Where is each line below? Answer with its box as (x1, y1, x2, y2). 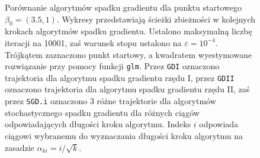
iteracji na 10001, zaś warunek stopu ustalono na (5, 36, 182, 49)
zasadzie (5, 141, 34, 153)
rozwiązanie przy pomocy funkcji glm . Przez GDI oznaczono (5, 60, 220, 72)
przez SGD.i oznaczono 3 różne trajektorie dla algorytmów (5, 95, 216, 107)
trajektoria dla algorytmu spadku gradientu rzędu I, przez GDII (5, 71, 235, 83)
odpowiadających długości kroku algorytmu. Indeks (5, 118, 191, 130)
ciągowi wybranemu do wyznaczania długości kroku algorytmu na (5, 129, 243, 141)
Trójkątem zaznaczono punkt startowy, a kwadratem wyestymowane (5, 48, 252, 60)
